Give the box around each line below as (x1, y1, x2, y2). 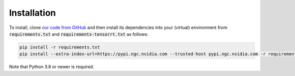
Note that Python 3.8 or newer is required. (9, 64, 94, 70)
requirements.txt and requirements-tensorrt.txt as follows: (9, 31, 148, 37)
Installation (9, 7, 56, 18)
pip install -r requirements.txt (19, 44, 100, 50)
